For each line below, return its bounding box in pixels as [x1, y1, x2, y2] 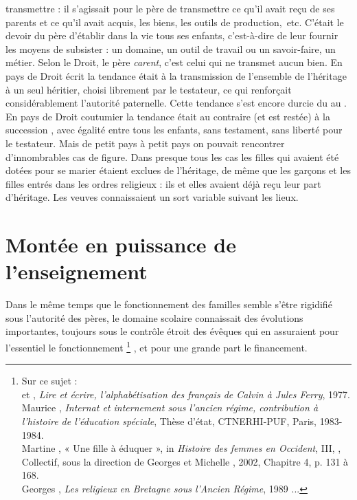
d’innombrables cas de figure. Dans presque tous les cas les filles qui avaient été [5, 149, 339, 164]
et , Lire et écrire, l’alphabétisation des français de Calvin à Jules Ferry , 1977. [21, 387, 350, 401]
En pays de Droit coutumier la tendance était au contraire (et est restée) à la [5, 109, 330, 123]
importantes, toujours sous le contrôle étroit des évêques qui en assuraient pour [5, 324, 339, 338]
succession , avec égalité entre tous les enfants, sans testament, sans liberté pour [5, 122, 343, 137]
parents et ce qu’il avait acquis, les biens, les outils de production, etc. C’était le [5, 14, 344, 29]
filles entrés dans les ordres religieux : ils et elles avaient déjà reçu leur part [5, 176, 321, 191]
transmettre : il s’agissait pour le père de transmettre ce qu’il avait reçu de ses [5, 1, 335, 15]
